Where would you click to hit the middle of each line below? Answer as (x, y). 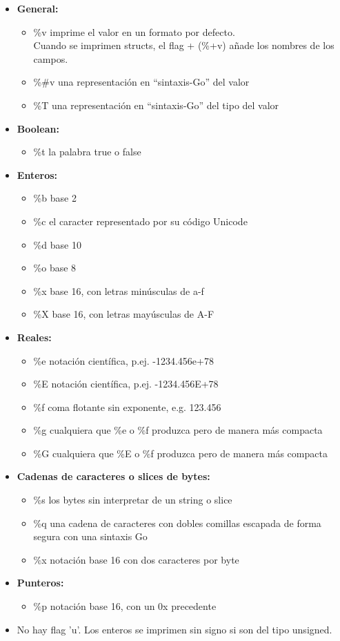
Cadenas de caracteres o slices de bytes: (113, 476)
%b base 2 (55, 198)
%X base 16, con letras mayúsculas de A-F (124, 314)
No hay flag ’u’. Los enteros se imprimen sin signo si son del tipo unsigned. (174, 629)
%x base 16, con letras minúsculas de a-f (119, 290)
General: (38, 8)
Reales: (34, 337)
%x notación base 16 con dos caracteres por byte (136, 559)
